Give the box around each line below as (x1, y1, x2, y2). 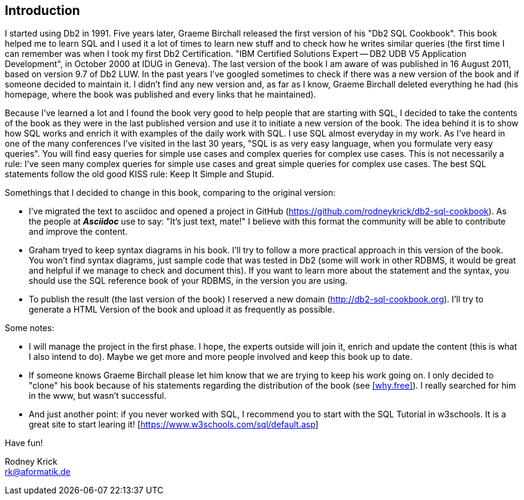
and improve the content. (29, 226, 128, 237)
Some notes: (5, 323, 54, 334)
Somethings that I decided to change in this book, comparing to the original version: (5, 187, 336, 198)
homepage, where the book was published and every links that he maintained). (5, 89, 316, 100)
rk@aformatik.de (5, 466, 71, 477)
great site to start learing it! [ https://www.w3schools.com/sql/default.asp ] (29, 419, 319, 430)
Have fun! (5, 438, 43, 449)
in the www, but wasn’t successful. (29, 390, 166, 401)
